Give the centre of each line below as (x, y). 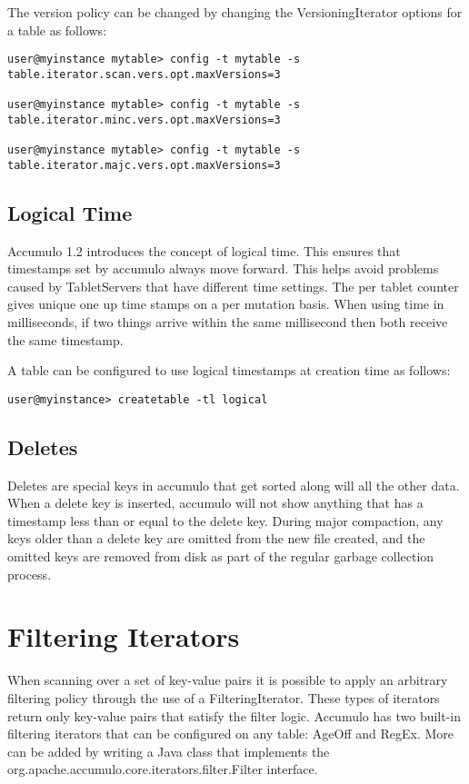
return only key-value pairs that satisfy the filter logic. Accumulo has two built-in (234, 715)
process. (30, 574)
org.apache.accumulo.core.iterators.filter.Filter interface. (163, 769)
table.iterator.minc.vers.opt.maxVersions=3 (144, 119)
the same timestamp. (65, 339)
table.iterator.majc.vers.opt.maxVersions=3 (144, 165)
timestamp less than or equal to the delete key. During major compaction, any (225, 520)
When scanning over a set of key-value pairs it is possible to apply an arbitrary (228, 680)
